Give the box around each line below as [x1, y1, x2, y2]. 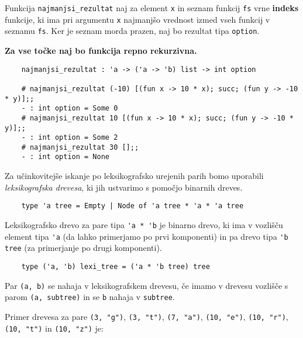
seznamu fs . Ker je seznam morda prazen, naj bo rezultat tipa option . [5, 25, 260, 37]
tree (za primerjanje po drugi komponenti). [5, 242, 162, 254]
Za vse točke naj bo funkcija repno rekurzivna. [5, 44, 197, 56]
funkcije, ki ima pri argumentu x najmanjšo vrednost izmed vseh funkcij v [5, 13, 270, 25]
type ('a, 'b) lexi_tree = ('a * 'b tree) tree [21, 262, 210, 271]
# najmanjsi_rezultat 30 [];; [21, 143, 139, 151]
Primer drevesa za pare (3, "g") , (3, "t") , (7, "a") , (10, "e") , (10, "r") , [5, 310, 288, 322]
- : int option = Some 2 [21, 133, 118, 142]
